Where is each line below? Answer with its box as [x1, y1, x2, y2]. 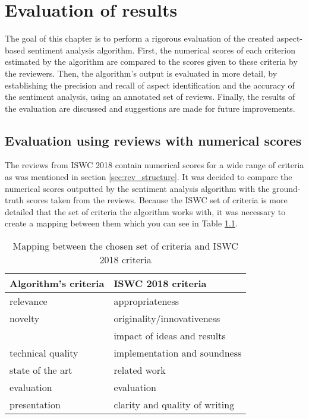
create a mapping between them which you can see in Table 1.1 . [5, 217, 238, 229]
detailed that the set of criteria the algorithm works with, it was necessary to [5, 205, 286, 218]
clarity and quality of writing [113, 398, 235, 412]
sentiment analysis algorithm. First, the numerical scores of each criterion [27, 43, 295, 56]
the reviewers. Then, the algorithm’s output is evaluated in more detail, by [5, 67, 278, 79]
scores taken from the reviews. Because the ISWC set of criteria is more [26, 194, 288, 206]
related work [113, 363, 166, 377]
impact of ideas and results [113, 329, 226, 343]
